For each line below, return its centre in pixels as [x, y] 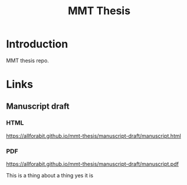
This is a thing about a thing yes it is [50, 176]
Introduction [37, 44]
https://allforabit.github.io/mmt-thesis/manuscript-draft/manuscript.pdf [92, 164]
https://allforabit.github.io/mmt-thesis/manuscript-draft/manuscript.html [93, 136]
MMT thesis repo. [27, 60]
